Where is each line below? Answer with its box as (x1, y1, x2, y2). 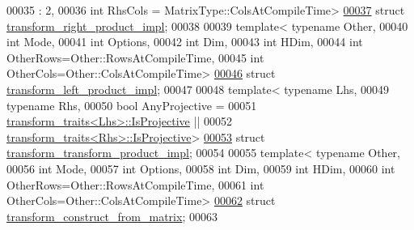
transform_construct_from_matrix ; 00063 (6, 207, 218, 224)
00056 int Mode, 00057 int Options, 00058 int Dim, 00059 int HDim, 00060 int (6, 160, 395, 177)
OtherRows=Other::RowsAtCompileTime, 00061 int (6, 176, 264, 193)
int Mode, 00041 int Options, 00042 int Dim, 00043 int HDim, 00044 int (6, 33, 363, 50)
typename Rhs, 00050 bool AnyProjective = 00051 (6, 96, 257, 113)
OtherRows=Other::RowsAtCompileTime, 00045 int (6, 49, 264, 66)
